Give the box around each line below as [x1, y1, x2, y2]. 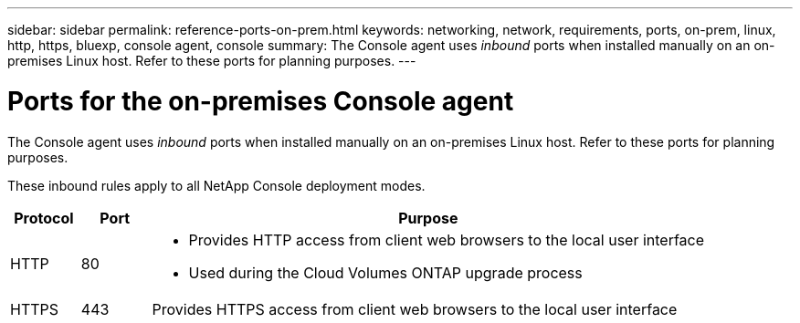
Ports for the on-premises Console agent [7, 85, 514, 117]
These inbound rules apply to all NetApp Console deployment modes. [7, 177, 426, 193]
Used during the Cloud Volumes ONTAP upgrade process [188, 263, 583, 282]
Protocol [14, 208, 74, 227]
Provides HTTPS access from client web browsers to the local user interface [152, 299, 678, 318]
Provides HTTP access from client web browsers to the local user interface [188, 230, 705, 249]
